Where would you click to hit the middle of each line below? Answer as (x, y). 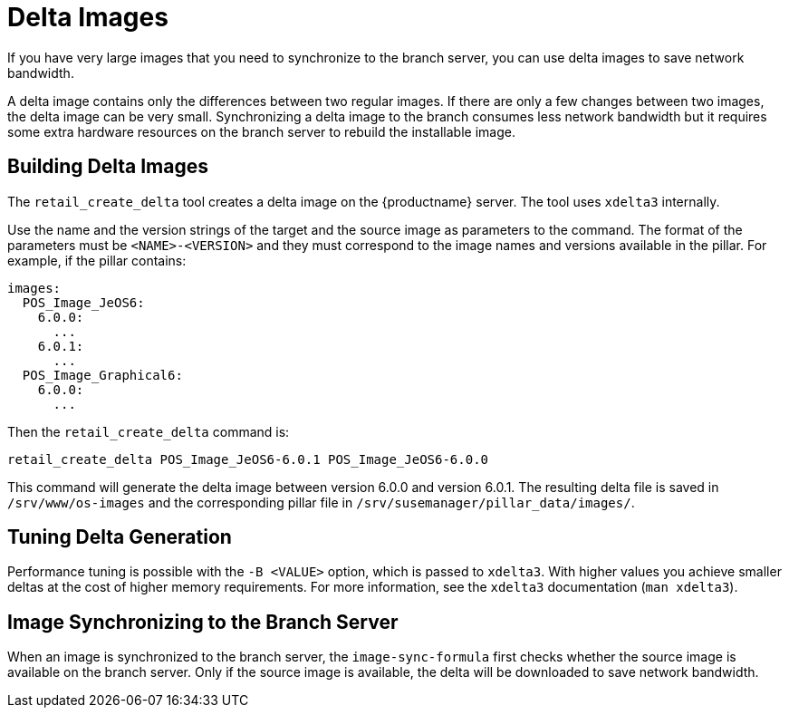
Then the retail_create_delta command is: (149, 431)
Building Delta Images (108, 167)
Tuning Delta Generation (120, 537)
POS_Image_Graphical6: (102, 375)
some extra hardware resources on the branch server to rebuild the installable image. (261, 131)
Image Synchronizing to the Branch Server (203, 622)
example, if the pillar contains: (97, 260)
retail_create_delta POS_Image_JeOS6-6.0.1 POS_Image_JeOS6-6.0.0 (248, 459)
